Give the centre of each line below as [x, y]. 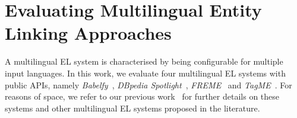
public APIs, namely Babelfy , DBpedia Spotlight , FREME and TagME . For [148, 84]
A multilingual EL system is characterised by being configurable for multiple [144, 61]
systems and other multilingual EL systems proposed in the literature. [132, 108]
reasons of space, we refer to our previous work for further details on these [142, 96]
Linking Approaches [88, 33]
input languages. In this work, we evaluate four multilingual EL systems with [145, 73]
